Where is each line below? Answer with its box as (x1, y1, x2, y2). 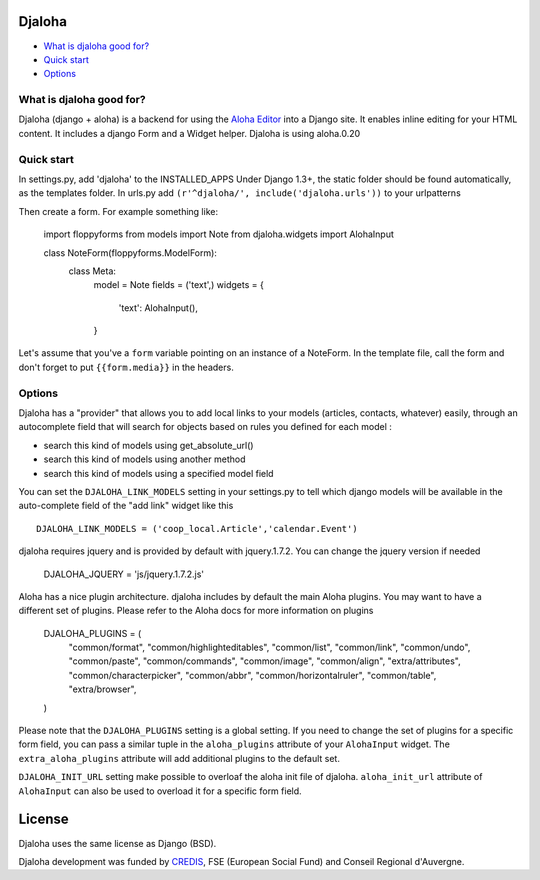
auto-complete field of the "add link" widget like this (18, 500, 234, 512)
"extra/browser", (68, 683, 137, 695)
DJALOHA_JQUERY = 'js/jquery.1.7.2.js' (43, 568, 205, 580)
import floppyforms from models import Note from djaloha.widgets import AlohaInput (43, 228, 395, 240)
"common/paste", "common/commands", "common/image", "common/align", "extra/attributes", (68, 655, 462, 667)
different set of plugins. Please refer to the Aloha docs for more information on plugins (18, 605, 374, 617)
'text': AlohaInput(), (118, 301, 199, 314)
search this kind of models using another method (43, 453, 246, 465)
